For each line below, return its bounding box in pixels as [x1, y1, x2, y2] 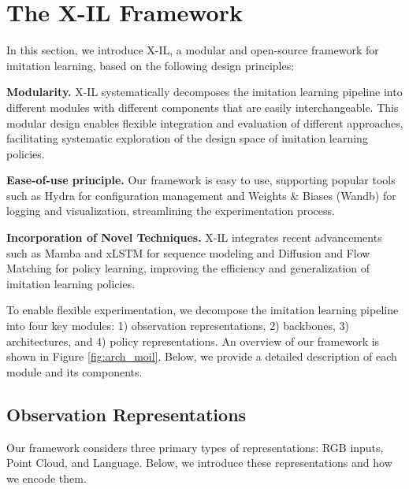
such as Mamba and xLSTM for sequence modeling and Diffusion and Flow [6, 244, 370, 261]
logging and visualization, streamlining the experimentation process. [6, 202, 335, 219]
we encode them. [6, 469, 87, 486]
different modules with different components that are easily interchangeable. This [6, 98, 399, 115]
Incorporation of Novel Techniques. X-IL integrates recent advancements [6, 229, 382, 246]
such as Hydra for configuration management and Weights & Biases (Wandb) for [6, 187, 396, 203]
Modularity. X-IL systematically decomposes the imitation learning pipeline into [6, 83, 403, 100]
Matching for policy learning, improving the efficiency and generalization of [6, 260, 370, 276]
